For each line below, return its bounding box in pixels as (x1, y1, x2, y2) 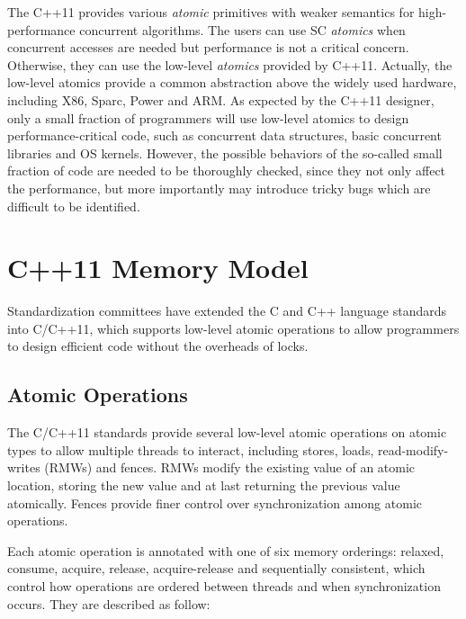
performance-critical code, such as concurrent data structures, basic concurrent (7, 126, 442, 145)
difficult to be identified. (7, 196, 140, 215)
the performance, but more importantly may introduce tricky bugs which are (7, 178, 431, 197)
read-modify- (377, 440, 449, 459)
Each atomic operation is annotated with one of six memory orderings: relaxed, (7, 541, 444, 560)
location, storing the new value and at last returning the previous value (7, 476, 400, 495)
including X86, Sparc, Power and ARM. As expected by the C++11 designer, (7, 90, 435, 109)
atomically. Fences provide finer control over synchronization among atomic (7, 493, 422, 512)
